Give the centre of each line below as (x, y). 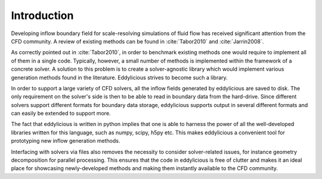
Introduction (42, 15)
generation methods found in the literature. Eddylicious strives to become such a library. (119, 77)
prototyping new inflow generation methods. (66, 141)
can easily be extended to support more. (61, 114)
